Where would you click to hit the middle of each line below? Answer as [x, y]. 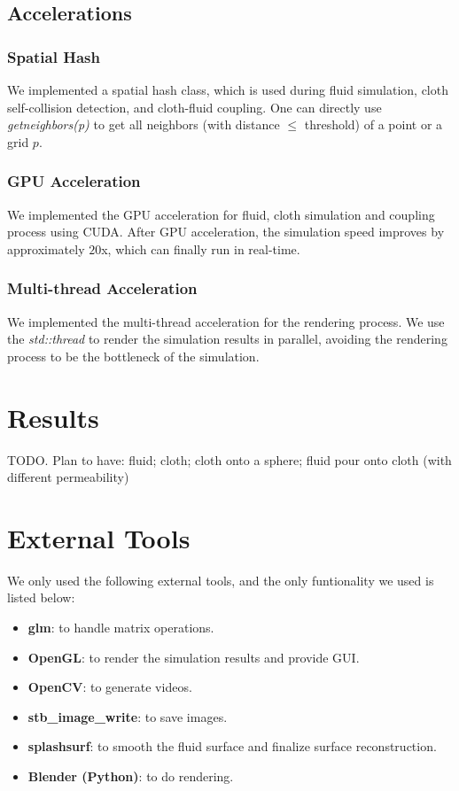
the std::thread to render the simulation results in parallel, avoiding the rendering [227, 339]
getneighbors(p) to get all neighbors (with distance [144, 124]
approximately [46, 248]
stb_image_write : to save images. [128, 716]
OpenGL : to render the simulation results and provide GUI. [194, 657]
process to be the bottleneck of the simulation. [133, 356]
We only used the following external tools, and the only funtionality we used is [221, 580]
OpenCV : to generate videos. [110, 687]
